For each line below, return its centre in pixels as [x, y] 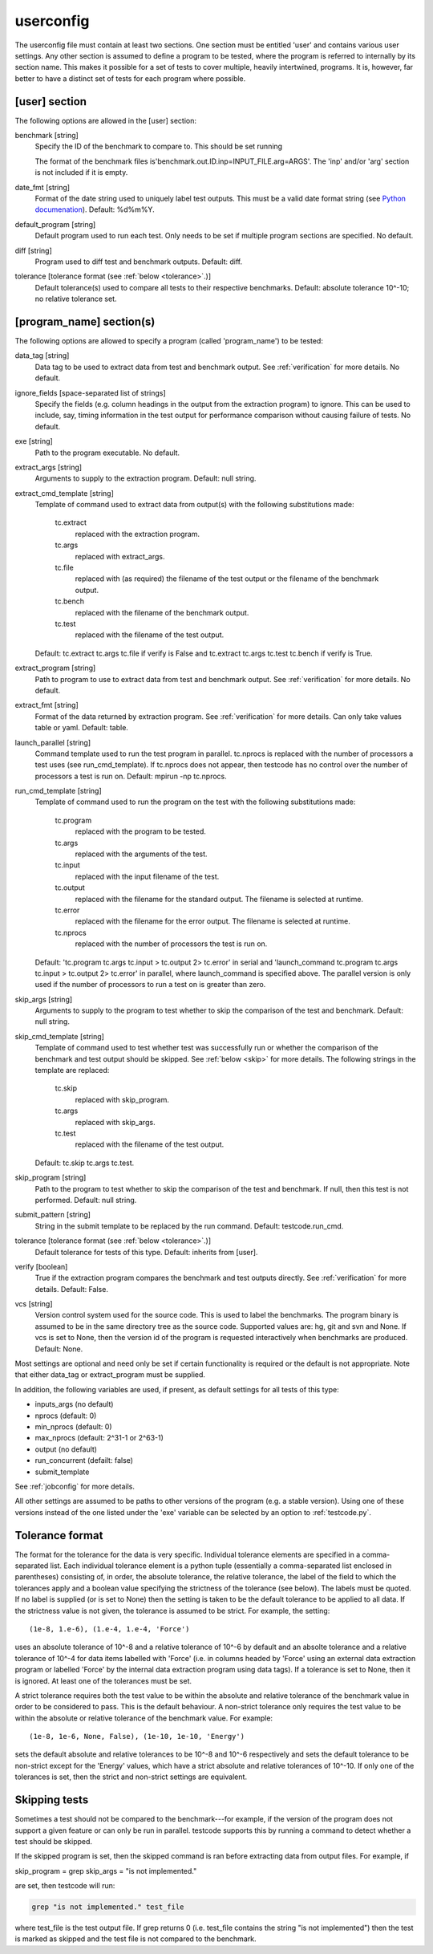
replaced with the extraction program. [138, 534]
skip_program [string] [51, 1178]
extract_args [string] [49, 467]
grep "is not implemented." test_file [108, 1907]
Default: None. [59, 1349]
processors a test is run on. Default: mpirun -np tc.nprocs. [131, 776]
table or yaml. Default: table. [81, 728]
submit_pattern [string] [53, 1215]
